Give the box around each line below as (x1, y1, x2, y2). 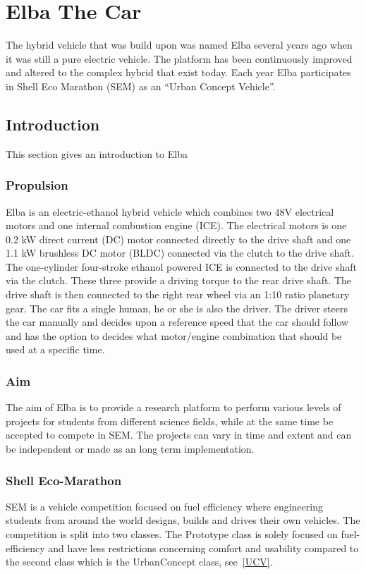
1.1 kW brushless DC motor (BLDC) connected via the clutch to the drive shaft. (6, 245, 354, 260)
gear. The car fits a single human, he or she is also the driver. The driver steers (6, 300, 348, 315)
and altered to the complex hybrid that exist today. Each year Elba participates (6, 65, 351, 80)
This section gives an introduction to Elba (6, 146, 188, 161)
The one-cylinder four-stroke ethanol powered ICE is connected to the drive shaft (6, 259, 357, 274)
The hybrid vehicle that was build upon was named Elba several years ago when (6, 37, 353, 52)
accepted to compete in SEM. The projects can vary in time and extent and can (6, 427, 352, 442)
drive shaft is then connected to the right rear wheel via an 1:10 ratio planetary (6, 287, 350, 302)
